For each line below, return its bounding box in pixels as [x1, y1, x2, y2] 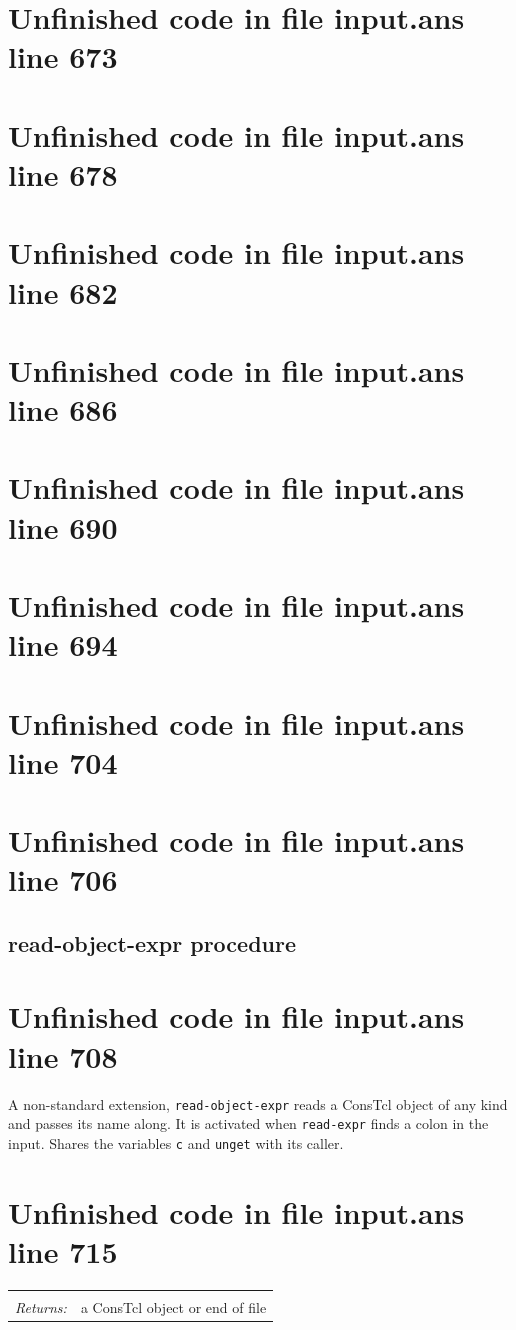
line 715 [8, 1230, 118, 1271]
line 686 [8, 389, 118, 430]
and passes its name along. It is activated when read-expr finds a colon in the [8, 1113, 489, 1134]
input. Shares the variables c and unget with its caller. [8, 1132, 344, 1153]
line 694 [8, 624, 118, 665]
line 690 [8, 506, 118, 547]
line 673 [8, 36, 118, 77]
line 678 [8, 153, 118, 194]
